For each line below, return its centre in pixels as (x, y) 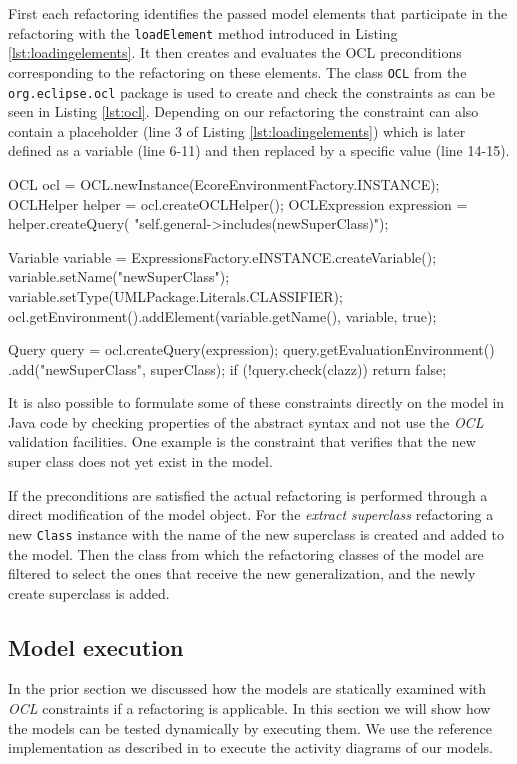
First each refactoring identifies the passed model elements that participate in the (258, 13)
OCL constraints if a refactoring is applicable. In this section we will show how (249, 708)
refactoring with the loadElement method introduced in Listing (203, 32)
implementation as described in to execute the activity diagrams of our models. (250, 747)
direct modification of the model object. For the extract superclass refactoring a (251, 514)
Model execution (96, 646)
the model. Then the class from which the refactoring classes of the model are (246, 553)
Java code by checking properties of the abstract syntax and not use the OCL (246, 421)
